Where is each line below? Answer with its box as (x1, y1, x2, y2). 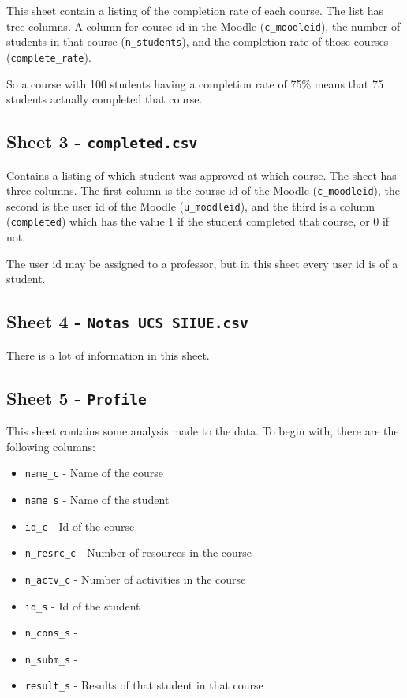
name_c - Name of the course (24, 465, 164, 481)
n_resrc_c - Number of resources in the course (24, 544, 252, 561)
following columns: (6, 438, 95, 454)
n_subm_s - (24, 650, 78, 666)
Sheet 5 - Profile (6, 385, 147, 409)
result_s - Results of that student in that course (24, 677, 263, 693)
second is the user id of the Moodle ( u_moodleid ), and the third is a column (6, 197, 375, 214)
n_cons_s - (24, 624, 78, 640)
